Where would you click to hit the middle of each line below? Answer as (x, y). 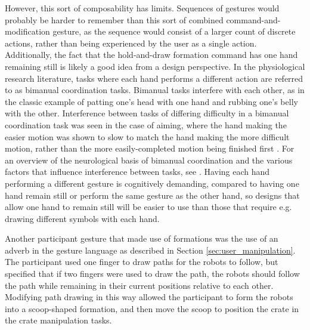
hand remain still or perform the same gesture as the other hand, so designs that (152, 195)
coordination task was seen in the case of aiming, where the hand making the (146, 124)
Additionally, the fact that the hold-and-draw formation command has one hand (151, 55)
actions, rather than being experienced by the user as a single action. (131, 43)
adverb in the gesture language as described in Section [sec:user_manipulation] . (150, 250)
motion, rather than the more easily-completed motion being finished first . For (150, 148)
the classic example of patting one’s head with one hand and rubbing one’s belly (151, 101)
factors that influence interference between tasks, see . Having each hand (137, 172)
